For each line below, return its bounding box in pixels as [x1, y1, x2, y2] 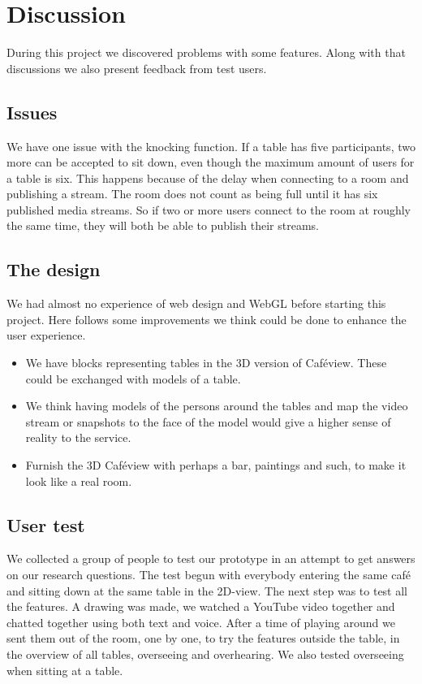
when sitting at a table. [6, 661, 123, 678]
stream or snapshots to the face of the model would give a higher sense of [25, 413, 391, 430]
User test [6, 512, 85, 537]
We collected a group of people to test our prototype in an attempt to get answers [6, 550, 416, 567]
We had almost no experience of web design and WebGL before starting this [6, 295, 386, 312]
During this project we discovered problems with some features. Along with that [6, 44, 406, 61]
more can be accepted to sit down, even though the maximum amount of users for [6, 154, 415, 171]
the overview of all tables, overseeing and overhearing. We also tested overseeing [6, 645, 404, 662]
